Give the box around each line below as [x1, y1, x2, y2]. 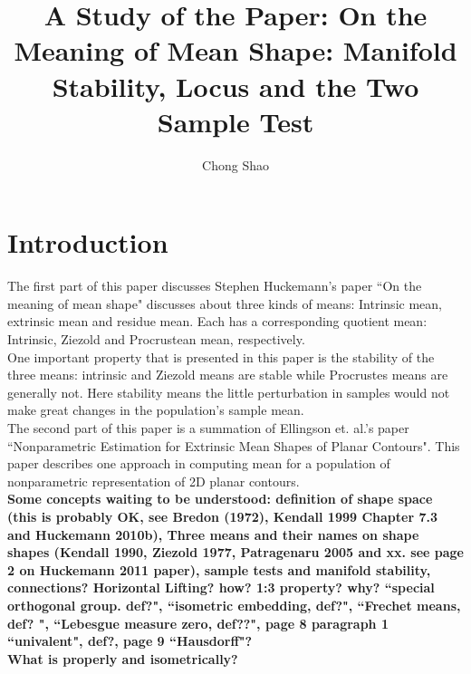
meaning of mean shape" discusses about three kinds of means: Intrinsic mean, [7, 294, 442, 313]
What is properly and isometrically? [7, 649, 238, 668]
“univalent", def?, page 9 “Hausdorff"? [7, 631, 253, 650]
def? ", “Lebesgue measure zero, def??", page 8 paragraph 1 [7, 613, 389, 632]
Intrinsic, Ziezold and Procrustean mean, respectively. [7, 330, 305, 348]
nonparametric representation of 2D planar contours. [7, 471, 300, 490]
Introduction [7, 224, 168, 261]
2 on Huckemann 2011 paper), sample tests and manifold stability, [7, 560, 431, 579]
